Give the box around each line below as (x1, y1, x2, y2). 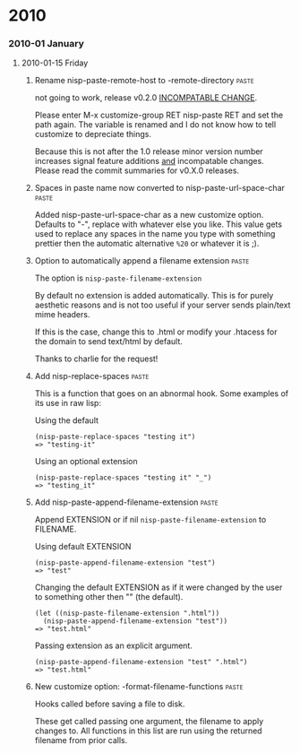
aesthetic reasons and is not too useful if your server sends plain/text (34, 299, 291, 310)
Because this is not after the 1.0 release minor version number (34, 146, 263, 157)
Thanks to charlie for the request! (34, 353, 159, 364)
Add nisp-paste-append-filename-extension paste (34, 497, 219, 507)
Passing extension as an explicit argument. (34, 640, 193, 651)
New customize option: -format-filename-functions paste (34, 681, 244, 692)
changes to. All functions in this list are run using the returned (34, 725, 262, 736)
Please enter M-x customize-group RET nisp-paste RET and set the (34, 109, 284, 121)
